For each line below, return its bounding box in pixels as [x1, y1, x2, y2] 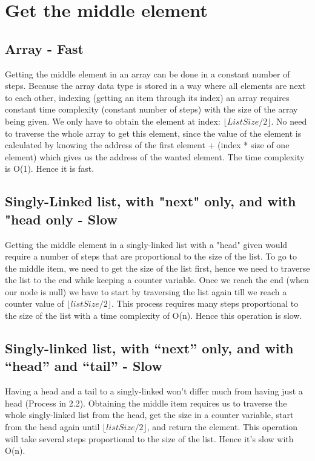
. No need [271, 114, 307, 127]
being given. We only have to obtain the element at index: [5, 114, 220, 127]
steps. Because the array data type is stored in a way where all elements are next [5, 79, 306, 92]
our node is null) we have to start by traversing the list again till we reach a [5, 285, 287, 298]
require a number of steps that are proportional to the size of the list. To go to [5, 250, 297, 263]
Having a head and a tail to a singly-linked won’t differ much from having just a [5, 385, 303, 397]
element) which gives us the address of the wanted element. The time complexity [5, 150, 305, 163]
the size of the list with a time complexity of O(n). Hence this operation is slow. [5, 309, 302, 322]
